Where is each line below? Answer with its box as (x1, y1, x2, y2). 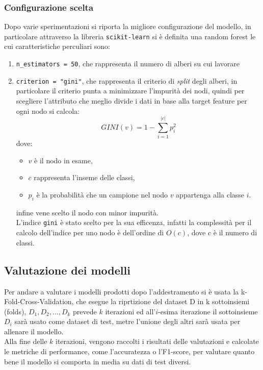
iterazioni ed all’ (105, 306, 156, 316)
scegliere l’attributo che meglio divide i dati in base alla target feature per (16, 95, 247, 106)
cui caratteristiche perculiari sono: (4, 41, 110, 52)
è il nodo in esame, (34, 155, 93, 165)
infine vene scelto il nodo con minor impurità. (16, 207, 159, 217)
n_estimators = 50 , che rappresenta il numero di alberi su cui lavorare (16, 58, 240, 69)
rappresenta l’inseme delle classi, (34, 172, 135, 183)
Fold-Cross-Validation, (4, 296, 74, 307)
